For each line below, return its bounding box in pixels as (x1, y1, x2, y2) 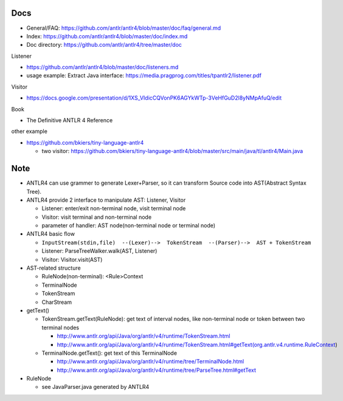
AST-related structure (26, 264, 81, 272)
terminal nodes (41, 324, 79, 331)
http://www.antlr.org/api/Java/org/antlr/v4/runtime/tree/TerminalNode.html (57, 358, 244, 365)
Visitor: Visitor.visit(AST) (41, 256, 103, 263)
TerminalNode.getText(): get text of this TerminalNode (41, 349, 178, 357)
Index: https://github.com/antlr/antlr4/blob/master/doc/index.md (26, 32, 188, 39)
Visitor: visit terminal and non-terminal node (41, 213, 152, 221)
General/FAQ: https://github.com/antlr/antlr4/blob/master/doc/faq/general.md (26, 24, 221, 32)
